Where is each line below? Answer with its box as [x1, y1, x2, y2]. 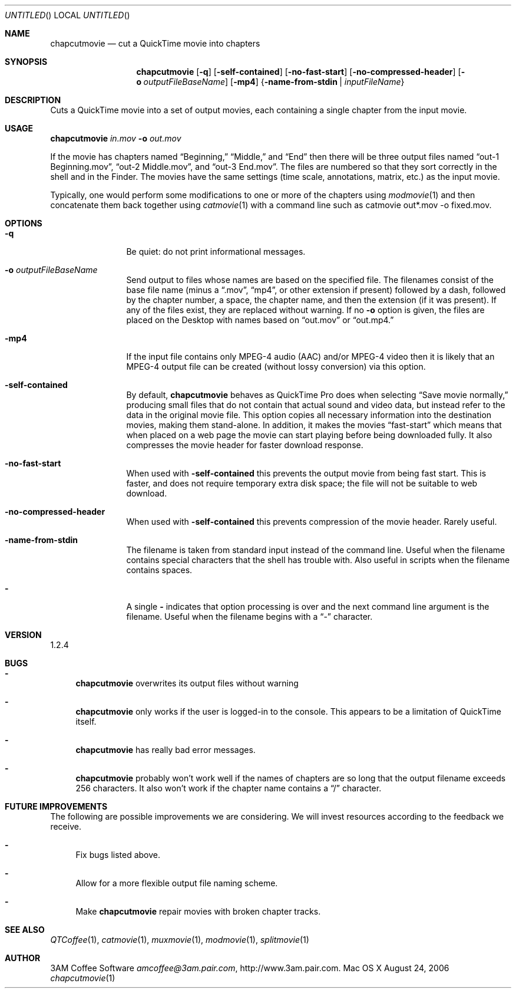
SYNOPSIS [5, 57, 48, 67]
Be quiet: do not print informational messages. [126, 246, 306, 257]
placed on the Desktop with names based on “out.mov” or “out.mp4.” [126, 315, 394, 325]
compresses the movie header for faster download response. [126, 440, 363, 450]
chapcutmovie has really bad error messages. [75, 745, 256, 755]
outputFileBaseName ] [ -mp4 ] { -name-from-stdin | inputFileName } [143, 77, 405, 87]
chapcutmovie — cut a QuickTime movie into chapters [50, 38, 260, 48]
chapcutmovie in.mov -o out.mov [50, 133, 181, 143]
